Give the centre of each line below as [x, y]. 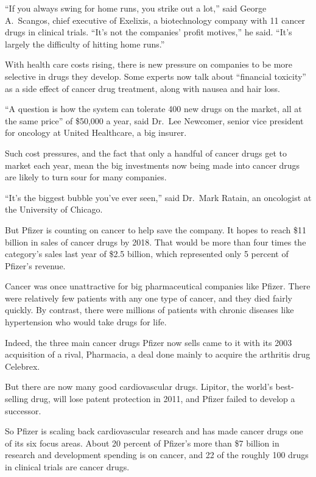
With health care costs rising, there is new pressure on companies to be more [149, 64]
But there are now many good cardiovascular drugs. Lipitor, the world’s [139, 387]
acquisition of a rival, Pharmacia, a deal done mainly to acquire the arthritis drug [158, 354]
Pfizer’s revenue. [35, 265]
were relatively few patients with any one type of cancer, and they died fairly [149, 298]
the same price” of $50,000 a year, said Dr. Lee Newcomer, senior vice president [154, 120]
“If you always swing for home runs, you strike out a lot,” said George [136, 8]
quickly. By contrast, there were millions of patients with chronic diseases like [149, 310]
